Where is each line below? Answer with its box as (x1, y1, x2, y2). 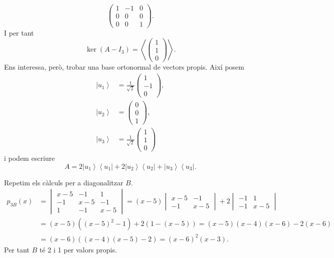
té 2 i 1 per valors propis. (39, 244, 117, 254)
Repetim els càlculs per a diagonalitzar (4, 177, 123, 187)
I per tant (4, 28, 34, 38)
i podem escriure (4, 153, 55, 163)
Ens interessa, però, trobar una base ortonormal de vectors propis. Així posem (4, 61, 244, 72)
